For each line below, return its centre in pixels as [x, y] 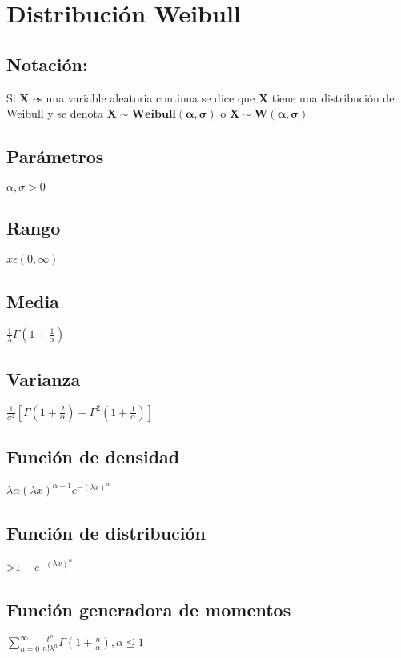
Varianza [44, 378]
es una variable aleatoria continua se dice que [144, 97]
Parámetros [55, 156]
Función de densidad [93, 456]
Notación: [47, 64]
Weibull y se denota [55, 113]
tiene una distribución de [333, 97]
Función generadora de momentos [149, 609]
